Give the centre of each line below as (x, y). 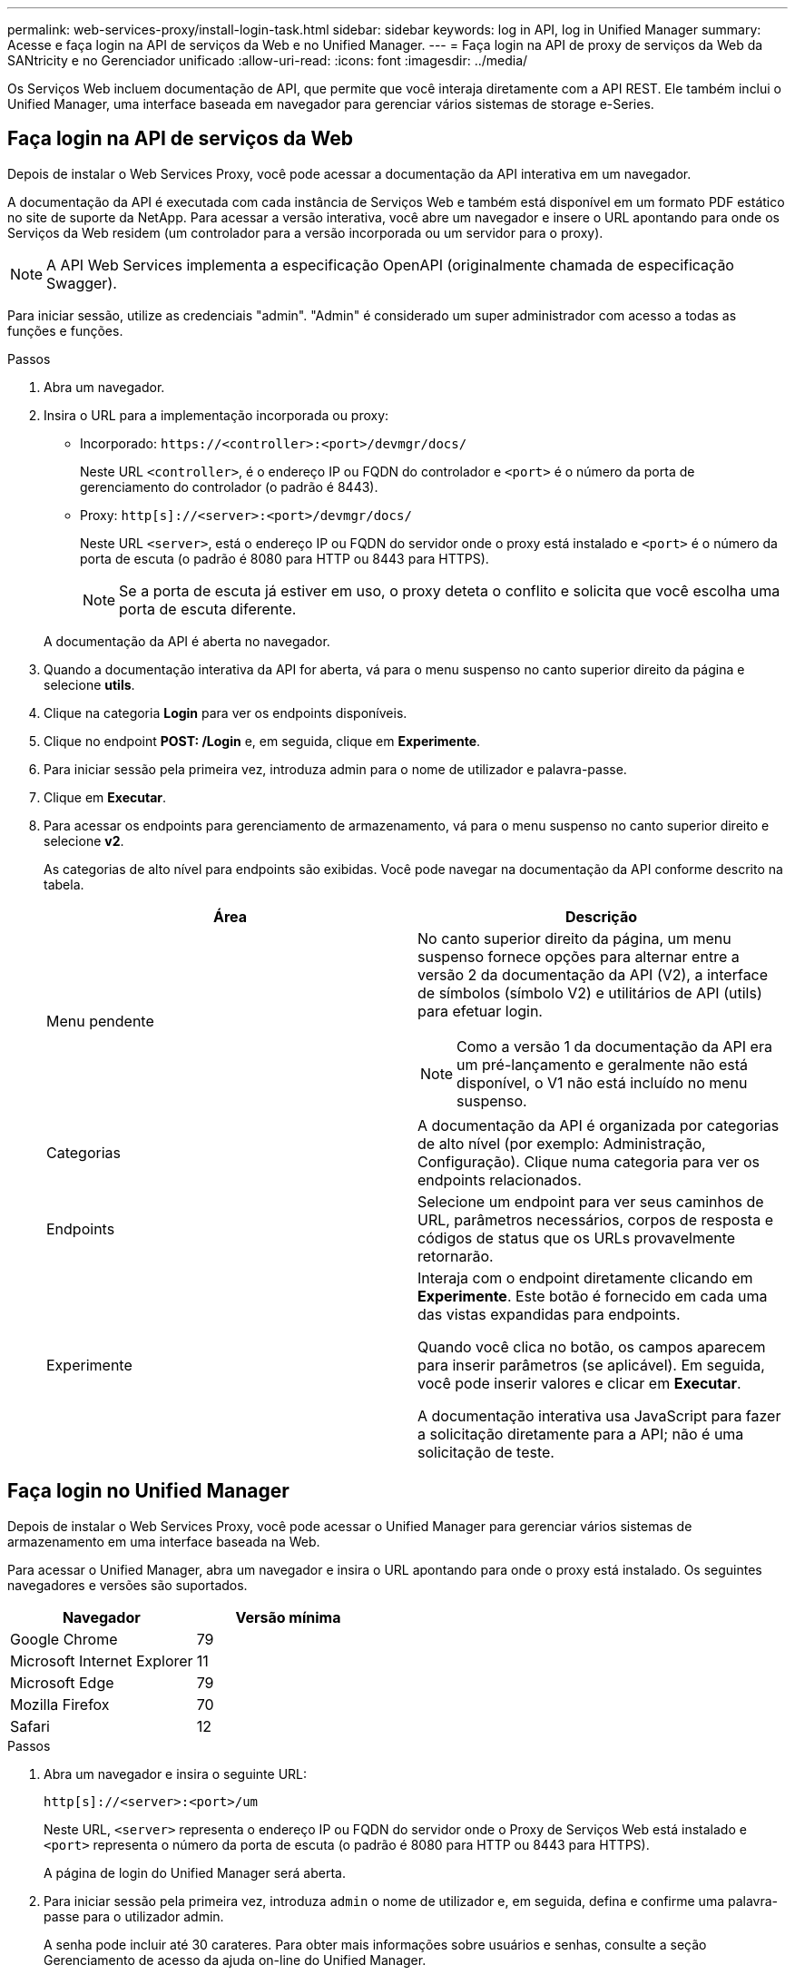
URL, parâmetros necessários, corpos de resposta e (595, 1219)
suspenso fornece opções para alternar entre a (579, 956)
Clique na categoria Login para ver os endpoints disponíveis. (226, 712)
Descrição (601, 916)
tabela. (64, 884)
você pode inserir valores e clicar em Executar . (579, 1383)
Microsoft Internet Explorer (102, 1661)
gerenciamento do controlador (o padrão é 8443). (229, 486)
